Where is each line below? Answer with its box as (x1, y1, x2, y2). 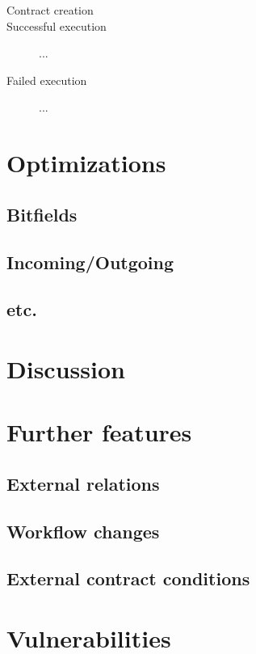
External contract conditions (6, 566, 250, 591)
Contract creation (6, 2, 94, 18)
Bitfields (6, 201, 78, 226)
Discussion (6, 352, 125, 385)
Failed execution (6, 71, 87, 88)
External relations (6, 470, 160, 496)
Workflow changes (6, 518, 160, 543)
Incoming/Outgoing (6, 249, 174, 274)
